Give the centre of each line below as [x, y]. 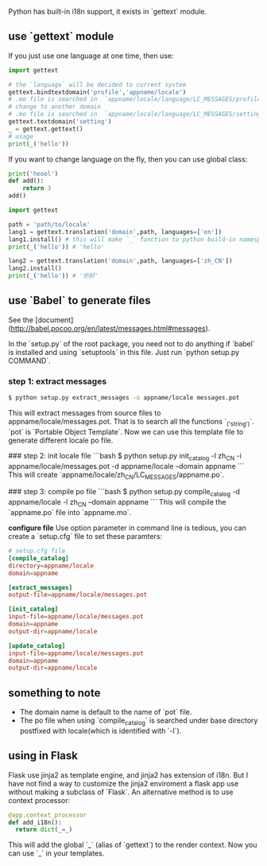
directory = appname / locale [51, 566]
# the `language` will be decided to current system [97, 84]
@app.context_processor [48, 815]
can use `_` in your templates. [56, 853]
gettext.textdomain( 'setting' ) [60, 122]
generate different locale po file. [61, 440]
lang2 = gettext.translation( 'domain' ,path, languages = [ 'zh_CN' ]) [120, 261]
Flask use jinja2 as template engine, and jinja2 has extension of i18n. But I [128, 774]
